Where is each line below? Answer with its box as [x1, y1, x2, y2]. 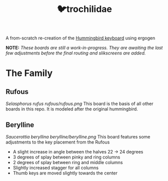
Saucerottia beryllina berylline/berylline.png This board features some [5, 134, 150, 139]
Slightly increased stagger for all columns [12, 165, 99, 170]
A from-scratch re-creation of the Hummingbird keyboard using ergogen [5, 35, 155, 41]
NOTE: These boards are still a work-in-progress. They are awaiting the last [5, 45, 163, 51]
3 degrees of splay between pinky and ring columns [12, 154, 120, 160]
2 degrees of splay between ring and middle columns [12, 159, 123, 165]
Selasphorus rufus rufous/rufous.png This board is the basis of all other [5, 100, 153, 107]
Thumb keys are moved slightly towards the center [12, 170, 118, 176]
